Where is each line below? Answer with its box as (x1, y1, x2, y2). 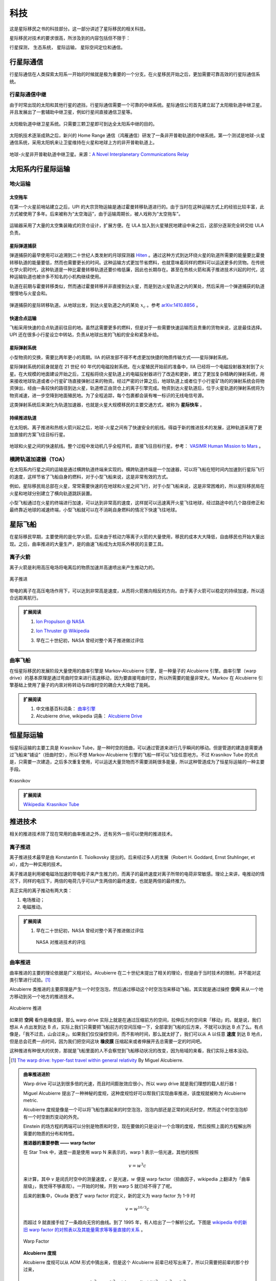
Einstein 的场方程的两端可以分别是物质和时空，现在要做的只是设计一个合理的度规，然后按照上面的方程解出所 (23, 1123, 251, 1129)
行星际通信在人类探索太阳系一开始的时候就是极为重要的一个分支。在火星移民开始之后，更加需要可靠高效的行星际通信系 (9, 71, 260, 77)
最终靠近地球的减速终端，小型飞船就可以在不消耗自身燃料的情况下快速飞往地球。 (9, 507, 180, 513)
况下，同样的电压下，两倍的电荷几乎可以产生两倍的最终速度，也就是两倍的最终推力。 (9, 878, 189, 884)
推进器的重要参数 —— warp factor (23, 1140, 96, 1146)
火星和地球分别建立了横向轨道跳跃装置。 (9, 490, 95, 497)
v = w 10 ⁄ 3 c (125, 1205, 150, 1212)
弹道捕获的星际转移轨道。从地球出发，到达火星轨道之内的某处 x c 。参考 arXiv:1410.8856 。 (9, 302, 201, 309)
